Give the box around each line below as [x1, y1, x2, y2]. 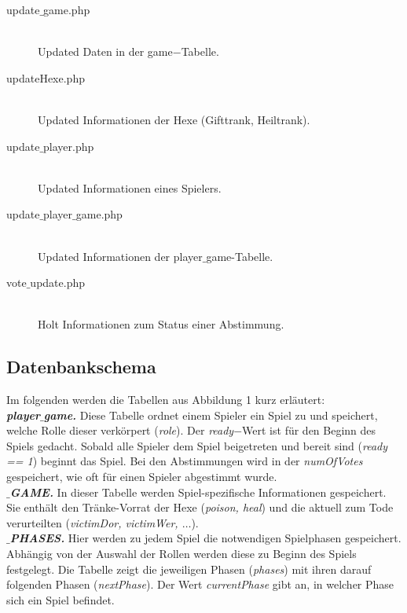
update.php [30, 274, 85, 291]
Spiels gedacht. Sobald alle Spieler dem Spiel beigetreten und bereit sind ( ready [6, 437, 388, 453]
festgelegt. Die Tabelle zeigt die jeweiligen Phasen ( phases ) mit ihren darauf [6, 560, 372, 577]
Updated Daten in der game [38, 43, 173, 60]
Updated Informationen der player [38, 248, 203, 264]
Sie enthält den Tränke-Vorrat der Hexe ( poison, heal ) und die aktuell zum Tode [6, 499, 394, 516]
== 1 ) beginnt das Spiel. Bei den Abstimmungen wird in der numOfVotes [6, 453, 363, 469]
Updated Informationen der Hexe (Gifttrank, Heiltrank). [38, 111, 310, 127]
